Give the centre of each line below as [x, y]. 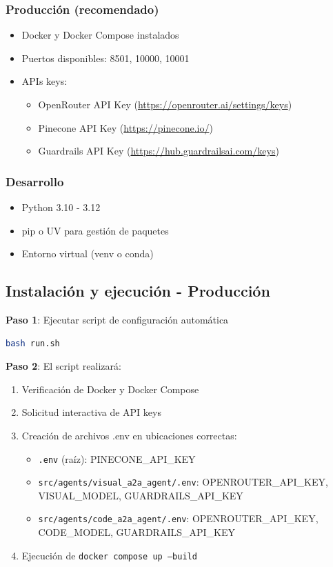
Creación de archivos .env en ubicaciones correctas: [129, 435]
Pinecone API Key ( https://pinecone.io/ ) [125, 127]
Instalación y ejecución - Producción [138, 291]
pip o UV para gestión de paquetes [95, 230]
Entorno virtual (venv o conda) [88, 253]
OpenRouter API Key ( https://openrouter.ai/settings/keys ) [165, 104]
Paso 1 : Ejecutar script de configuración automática [117, 319]
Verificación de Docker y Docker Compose [110, 389]
